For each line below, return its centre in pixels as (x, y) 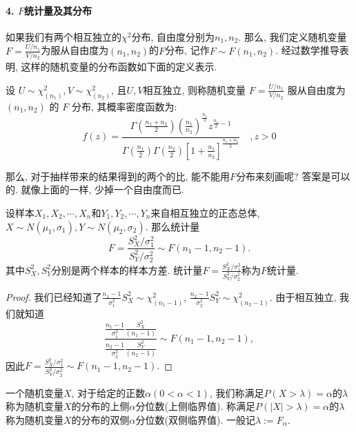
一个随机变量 (34, 392)
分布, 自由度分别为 (173, 36)
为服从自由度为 (75, 50)
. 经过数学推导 (307, 50)
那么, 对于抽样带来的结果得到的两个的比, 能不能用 (118, 176)
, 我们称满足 (237, 392)
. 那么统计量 (172, 226)
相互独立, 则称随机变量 (195, 89)
